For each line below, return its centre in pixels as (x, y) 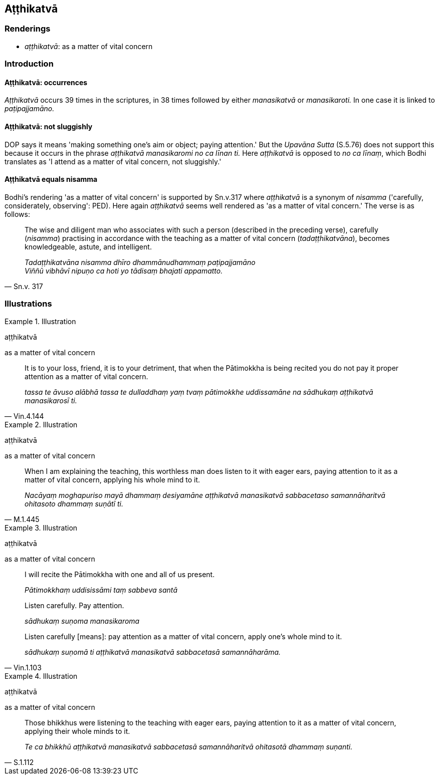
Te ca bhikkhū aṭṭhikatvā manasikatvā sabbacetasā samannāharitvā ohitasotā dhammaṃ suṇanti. (189, 746)
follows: (17, 214)
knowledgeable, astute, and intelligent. (88, 246)
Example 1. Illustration (40, 321)
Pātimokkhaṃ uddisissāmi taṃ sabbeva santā (101, 590)
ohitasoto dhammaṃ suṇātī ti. (74, 503)
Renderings (28, 29)
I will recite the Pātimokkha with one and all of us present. (120, 574)
